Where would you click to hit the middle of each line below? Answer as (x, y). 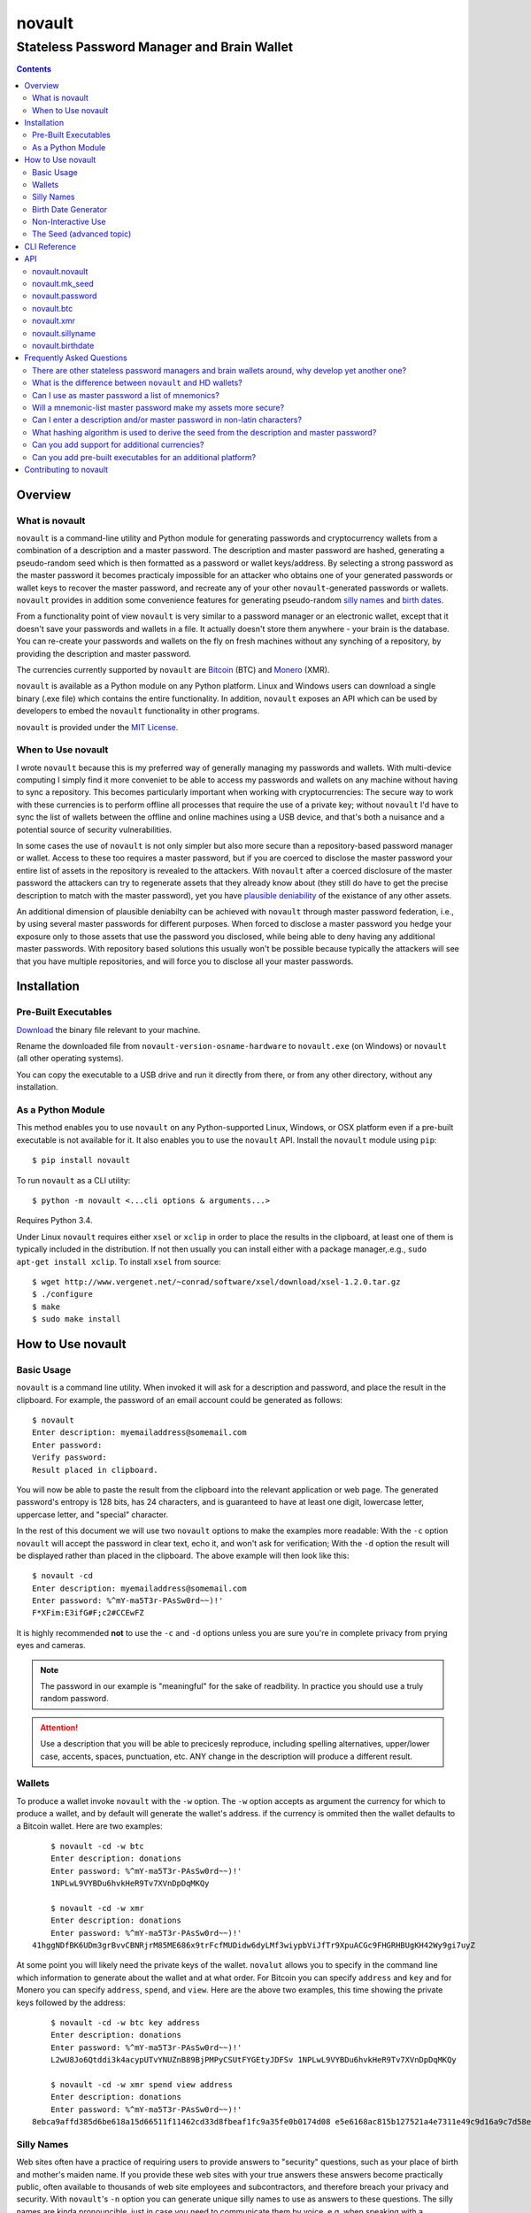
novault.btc (53, 308)
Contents (34, 69)
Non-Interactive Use (69, 222)
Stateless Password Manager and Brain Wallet (155, 47)
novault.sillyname (64, 333)
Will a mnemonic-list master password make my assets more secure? (158, 407)
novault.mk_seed (63, 284)
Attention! (59, 1727)
